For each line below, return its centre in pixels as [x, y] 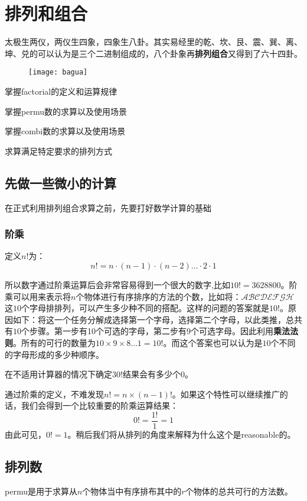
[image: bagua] [58, 72]
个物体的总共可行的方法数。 [239, 491]
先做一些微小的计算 [61, 182]
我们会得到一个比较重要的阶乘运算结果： [99, 405]
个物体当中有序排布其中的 [132, 491]
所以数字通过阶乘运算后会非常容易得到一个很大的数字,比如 [117, 284]
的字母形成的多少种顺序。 [54, 354]
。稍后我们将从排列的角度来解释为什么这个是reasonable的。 [182, 434]
